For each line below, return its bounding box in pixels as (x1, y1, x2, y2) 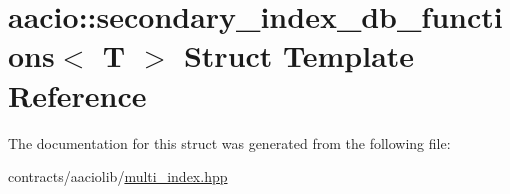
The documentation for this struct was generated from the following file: (8, 132, 451, 153)
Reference (8, 74, 147, 115)
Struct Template (183, 35, 415, 76)
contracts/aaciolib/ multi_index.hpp (8, 166, 228, 187)
